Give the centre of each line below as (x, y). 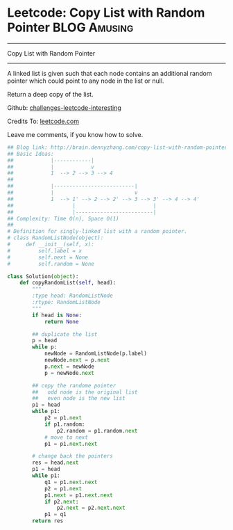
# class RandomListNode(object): (55, 238)
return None (61, 321)
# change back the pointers (72, 456)
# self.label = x (44, 251)
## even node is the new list (79, 399)
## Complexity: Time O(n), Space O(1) (63, 218)
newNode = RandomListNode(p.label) (96, 354)
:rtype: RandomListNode (66, 303)
